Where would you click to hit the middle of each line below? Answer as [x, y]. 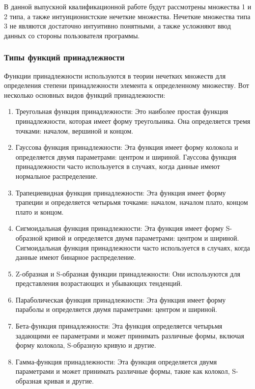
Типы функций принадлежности [64, 57]
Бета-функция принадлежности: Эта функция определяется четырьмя [119, 326]
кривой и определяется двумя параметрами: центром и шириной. [142, 237]
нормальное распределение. [57, 176]
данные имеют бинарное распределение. [76, 257]
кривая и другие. [69, 381]
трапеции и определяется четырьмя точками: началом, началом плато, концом [132, 202]
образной [29, 237]
